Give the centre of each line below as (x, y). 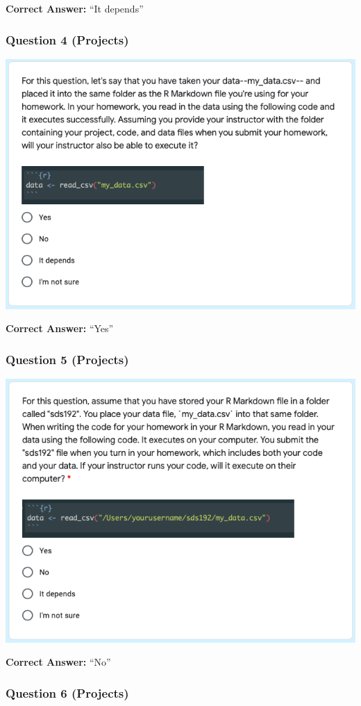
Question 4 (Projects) (67, 39)
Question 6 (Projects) (67, 692)
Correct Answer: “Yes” (60, 328)
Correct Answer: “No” (58, 662)
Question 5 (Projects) (67, 359)
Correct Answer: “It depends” (75, 8)
